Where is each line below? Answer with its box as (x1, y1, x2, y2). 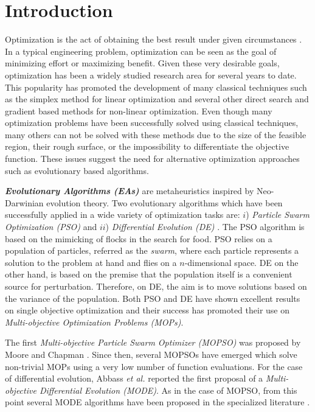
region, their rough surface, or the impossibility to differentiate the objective (5, 140, 289, 153)
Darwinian (5, 196, 44, 209)
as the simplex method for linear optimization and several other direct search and (5, 93, 309, 105)
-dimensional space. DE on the (184, 256, 299, 268)
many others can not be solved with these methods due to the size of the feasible (5, 128, 306, 141)
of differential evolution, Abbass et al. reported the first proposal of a (5, 372, 263, 385)
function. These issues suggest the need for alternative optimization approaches (5, 152, 300, 165)
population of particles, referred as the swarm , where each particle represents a (5, 244, 299, 257)
